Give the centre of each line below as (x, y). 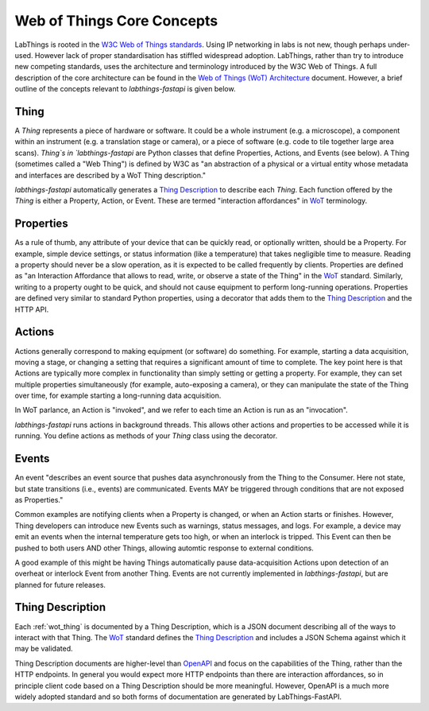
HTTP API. (32, 309)
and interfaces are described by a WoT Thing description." (110, 175)
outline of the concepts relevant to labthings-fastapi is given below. (125, 89)
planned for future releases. (60, 585)
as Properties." (39, 499)
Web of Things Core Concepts (116, 21)
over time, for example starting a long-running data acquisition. (118, 396)
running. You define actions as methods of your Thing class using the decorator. (146, 436)
